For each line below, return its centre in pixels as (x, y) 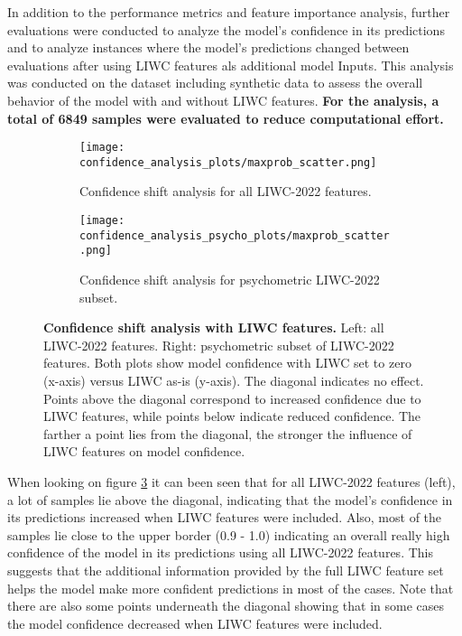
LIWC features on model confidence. (144, 451)
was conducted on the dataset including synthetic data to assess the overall (215, 83)
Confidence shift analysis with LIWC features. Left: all (214, 327)
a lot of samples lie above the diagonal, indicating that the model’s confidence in (230, 499)
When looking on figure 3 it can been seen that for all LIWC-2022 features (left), (231, 481)
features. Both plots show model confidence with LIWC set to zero (227, 363)
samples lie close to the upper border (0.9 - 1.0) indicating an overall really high (229, 534)
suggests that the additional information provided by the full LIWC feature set (226, 570)
